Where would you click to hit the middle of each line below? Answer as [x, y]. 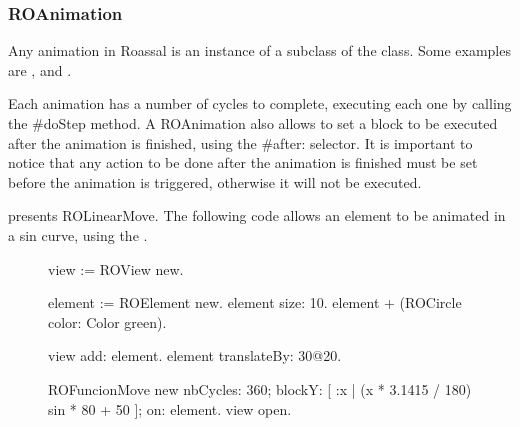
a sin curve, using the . [78, 234]
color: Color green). [107, 321]
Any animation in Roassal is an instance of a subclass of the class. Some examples [259, 50]
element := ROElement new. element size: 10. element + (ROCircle [255, 302]
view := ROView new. [116, 268]
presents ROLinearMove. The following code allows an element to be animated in [257, 215]
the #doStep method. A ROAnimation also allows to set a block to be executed [253, 123]
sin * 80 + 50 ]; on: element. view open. [170, 408]
